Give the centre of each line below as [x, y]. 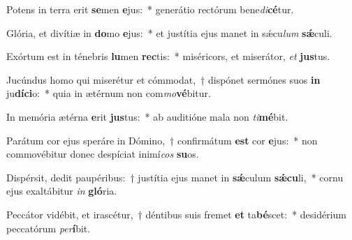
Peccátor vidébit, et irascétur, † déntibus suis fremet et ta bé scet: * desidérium [177, 214]
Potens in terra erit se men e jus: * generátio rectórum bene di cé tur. [150, 9]
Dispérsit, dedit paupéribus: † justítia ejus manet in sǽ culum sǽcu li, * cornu [175, 177]
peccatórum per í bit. [49, 228]
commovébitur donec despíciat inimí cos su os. [103, 154]
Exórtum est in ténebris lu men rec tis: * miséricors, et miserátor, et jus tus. [168, 56]
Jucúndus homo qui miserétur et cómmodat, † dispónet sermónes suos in [163, 79]
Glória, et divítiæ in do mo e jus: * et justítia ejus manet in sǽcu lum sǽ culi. [169, 32]
